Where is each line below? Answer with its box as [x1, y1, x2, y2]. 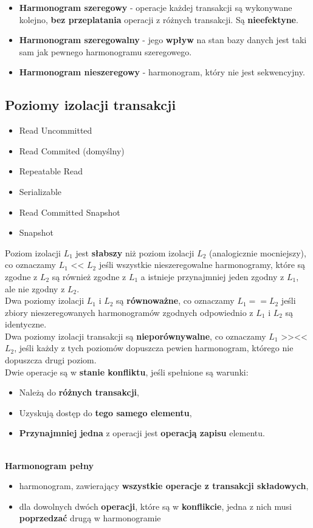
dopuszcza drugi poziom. [5, 354, 97, 366]
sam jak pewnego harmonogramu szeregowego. [19, 45, 192, 58]
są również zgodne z [52, 270, 126, 283]
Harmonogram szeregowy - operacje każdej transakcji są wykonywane [19, 1, 292, 13]
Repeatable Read [19, 165, 83, 177]
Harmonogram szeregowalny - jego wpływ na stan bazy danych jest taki [19, 33, 307, 46]
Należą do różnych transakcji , [19, 386, 139, 399]
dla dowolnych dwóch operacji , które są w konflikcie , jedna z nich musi [19, 499, 292, 512]
